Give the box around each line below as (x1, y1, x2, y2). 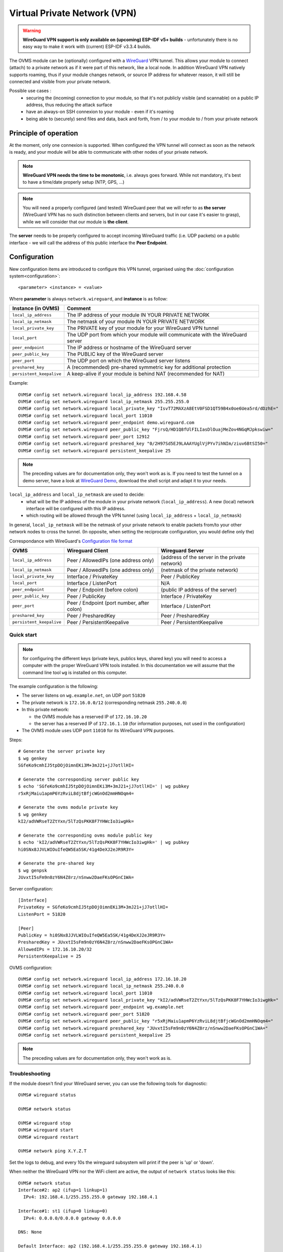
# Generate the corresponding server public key (18, 776, 139, 782)
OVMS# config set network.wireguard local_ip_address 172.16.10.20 (18, 976, 187, 982)
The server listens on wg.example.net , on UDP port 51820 (21, 693, 146, 699)
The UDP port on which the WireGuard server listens (66, 357, 191, 364)
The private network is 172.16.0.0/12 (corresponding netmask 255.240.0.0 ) (21, 699, 187, 706)
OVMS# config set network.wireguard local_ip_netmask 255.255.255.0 (18, 399, 189, 404)
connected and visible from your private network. (9, 78, 111, 85)
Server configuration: (9, 885, 53, 891)
